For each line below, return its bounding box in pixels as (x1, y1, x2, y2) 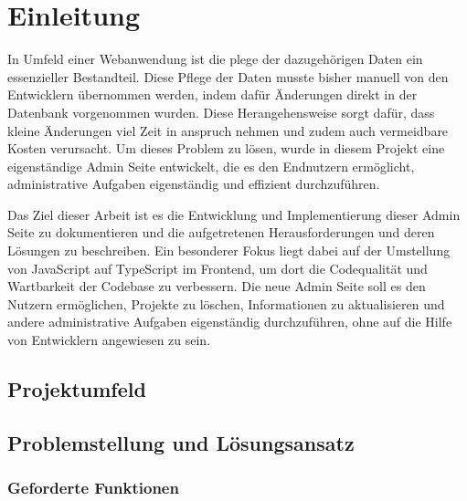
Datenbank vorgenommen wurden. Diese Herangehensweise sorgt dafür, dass (7, 102, 435, 121)
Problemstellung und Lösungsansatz (7, 428, 355, 456)
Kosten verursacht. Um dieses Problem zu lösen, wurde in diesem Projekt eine (7, 139, 445, 158)
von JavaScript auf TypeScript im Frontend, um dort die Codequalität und (7, 258, 428, 277)
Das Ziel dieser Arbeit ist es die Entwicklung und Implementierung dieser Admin (7, 204, 461, 224)
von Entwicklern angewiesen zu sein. (7, 330, 211, 350)
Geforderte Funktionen (7, 476, 179, 499)
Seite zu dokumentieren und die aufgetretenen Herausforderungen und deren (7, 223, 435, 242)
